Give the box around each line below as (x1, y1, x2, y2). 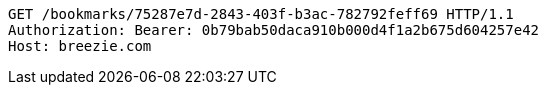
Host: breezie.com (8, 38, 152, 54)
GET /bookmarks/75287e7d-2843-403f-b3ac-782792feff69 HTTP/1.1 (8, 6, 514, 22)
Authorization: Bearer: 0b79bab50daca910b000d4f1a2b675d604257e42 (8, 22, 540, 38)
